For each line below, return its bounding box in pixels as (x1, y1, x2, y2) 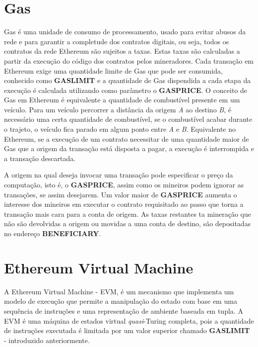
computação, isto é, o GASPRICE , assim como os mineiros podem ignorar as (4, 179, 244, 190)
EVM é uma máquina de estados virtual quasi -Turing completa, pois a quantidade (4, 315, 254, 326)
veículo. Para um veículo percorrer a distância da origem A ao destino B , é (4, 104, 231, 114)
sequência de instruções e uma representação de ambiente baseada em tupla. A (4, 305, 243, 316)
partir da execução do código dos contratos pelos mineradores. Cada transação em (4, 55, 254, 66)
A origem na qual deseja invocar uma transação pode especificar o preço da (4, 170, 233, 180)
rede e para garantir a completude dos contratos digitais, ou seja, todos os (4, 36, 229, 46)
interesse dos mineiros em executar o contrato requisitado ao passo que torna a (4, 199, 244, 209)
